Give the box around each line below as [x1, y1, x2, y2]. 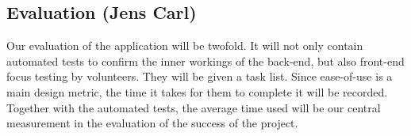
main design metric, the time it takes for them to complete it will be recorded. [6, 83, 388, 100]
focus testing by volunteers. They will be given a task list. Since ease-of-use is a [6, 68, 393, 85]
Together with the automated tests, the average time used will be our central [6, 99, 381, 115]
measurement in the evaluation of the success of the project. [6, 115, 298, 131]
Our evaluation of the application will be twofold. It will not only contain [6, 37, 363, 54]
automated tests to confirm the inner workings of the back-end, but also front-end [6, 52, 405, 69]
